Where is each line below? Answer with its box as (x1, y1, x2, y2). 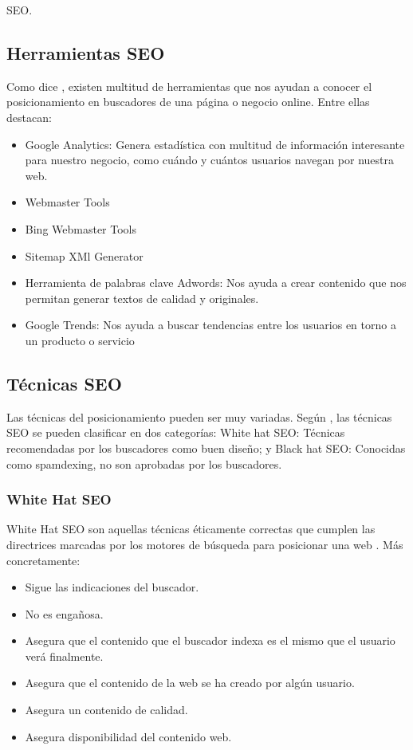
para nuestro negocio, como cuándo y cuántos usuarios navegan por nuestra (25, 151, 394, 168)
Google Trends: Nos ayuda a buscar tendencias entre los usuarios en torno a (25, 316, 396, 333)
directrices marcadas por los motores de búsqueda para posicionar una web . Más (6, 536, 403, 552)
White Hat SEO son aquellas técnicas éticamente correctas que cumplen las (6, 520, 376, 537)
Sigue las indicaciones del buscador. (25, 579, 199, 595)
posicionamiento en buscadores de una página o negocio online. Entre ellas (6, 93, 370, 110)
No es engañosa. (25, 605, 104, 622)
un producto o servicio (25, 332, 135, 348)
